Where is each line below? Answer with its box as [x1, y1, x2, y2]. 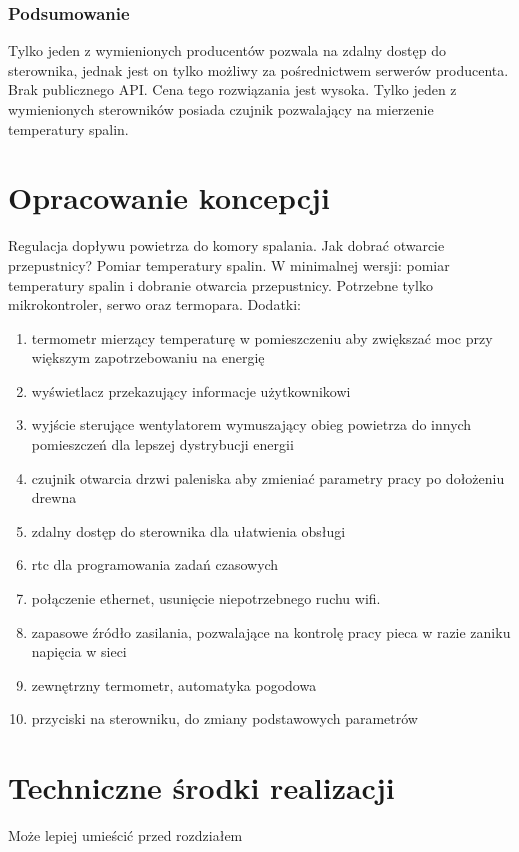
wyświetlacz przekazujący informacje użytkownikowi [31, 380, 351, 401]
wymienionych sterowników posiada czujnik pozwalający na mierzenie [8, 99, 434, 119]
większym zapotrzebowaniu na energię [31, 347, 265, 368]
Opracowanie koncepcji [8, 177, 330, 218]
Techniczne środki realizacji [8, 767, 395, 808]
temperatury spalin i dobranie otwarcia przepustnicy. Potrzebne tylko [8, 274, 433, 295]
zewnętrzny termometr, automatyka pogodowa [31, 674, 317, 695]
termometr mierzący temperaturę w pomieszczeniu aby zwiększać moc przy [31, 327, 493, 348]
